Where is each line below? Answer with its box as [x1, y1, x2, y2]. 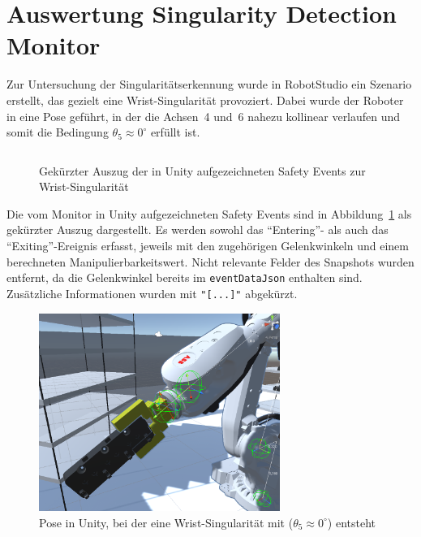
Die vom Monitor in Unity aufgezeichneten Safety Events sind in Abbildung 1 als [6, 205, 412, 222]
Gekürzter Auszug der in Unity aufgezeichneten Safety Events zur [39, 162, 366, 179]
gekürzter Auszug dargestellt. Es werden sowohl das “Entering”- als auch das [6, 221, 389, 238]
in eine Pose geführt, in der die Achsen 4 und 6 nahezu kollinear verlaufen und [6, 107, 401, 124]
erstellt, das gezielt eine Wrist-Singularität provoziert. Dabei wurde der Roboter [6, 91, 404, 108]
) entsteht [327, 513, 376, 531]
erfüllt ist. [150, 123, 200, 141]
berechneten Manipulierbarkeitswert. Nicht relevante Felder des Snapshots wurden [6, 253, 415, 270]
